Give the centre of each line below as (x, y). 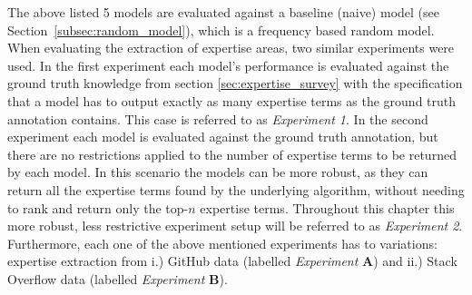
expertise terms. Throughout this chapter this (327, 207)
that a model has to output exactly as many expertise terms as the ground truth (232, 100)
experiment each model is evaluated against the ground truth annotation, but (223, 137)
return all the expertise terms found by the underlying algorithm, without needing (236, 189)
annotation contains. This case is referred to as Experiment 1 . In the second (218, 118)
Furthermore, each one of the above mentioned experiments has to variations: (222, 243)
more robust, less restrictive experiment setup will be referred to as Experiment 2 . (235, 226)
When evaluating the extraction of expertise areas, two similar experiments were (231, 48)
